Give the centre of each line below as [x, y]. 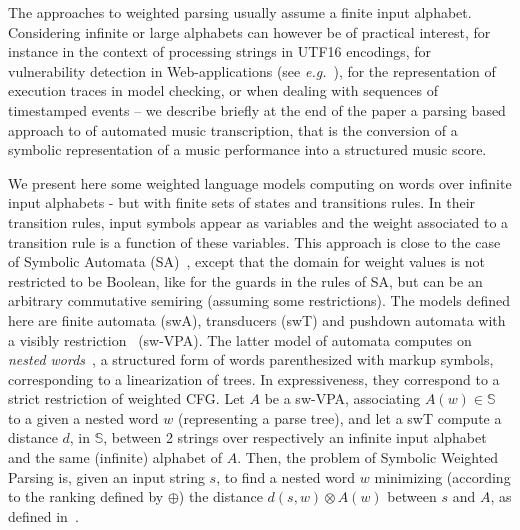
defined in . [43, 515]
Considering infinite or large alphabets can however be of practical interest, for [249, 31]
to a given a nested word [83, 417]
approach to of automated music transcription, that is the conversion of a [233, 129]
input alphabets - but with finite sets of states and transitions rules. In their [242, 202]
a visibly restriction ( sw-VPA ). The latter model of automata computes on [240, 339]
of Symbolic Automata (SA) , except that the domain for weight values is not [246, 261]
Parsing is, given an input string [106, 476]
